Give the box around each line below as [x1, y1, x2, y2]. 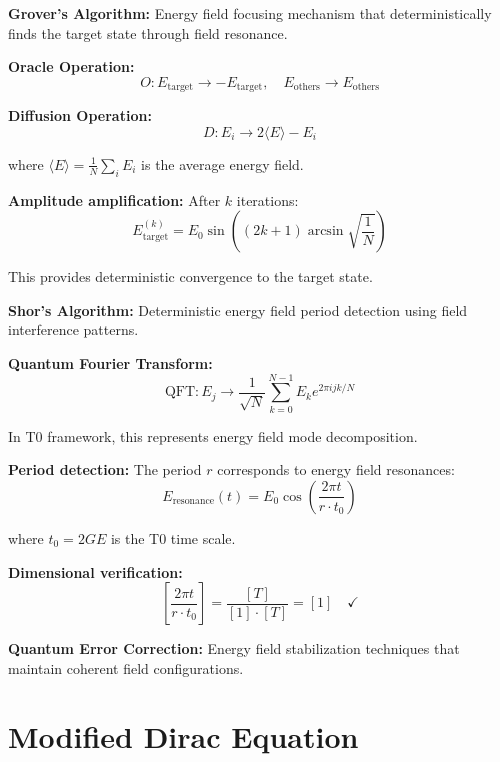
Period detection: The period [8, 459, 202, 480]
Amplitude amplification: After [8, 189, 221, 210]
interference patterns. [8, 319, 139, 340]
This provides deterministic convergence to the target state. [8, 266, 373, 287]
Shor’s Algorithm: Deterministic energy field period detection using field [8, 299, 468, 320]
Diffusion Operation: [8, 105, 152, 126]
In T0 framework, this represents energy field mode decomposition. [8, 425, 418, 446]
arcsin [307, 224, 344, 239]
